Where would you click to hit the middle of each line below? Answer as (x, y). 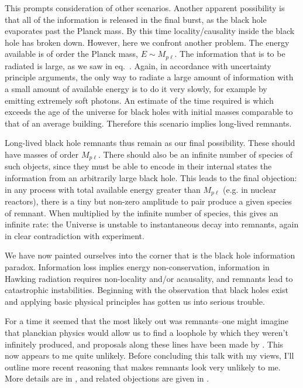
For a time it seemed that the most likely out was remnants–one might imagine (147, 321)
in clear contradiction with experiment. (75, 235)
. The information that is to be (230, 54)
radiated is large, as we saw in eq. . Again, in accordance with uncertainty (138, 65)
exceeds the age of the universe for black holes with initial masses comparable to (149, 112)
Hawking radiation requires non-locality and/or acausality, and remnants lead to (149, 278)
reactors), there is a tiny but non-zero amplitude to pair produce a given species (148, 201)
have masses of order (42, 154)
